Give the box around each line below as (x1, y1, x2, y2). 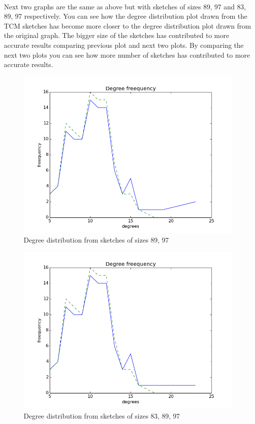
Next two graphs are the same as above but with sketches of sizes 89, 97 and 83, (4, 1, 246, 11)
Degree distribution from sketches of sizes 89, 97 (24, 235, 169, 245)
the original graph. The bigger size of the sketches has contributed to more (4, 30, 229, 40)
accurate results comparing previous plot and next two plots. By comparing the (4, 39, 244, 50)
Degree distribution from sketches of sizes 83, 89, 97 (24, 410, 180, 421)
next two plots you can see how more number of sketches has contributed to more (4, 49, 250, 60)
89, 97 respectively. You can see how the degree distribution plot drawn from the (4, 11, 248, 21)
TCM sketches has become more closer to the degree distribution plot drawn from (4, 20, 251, 31)
